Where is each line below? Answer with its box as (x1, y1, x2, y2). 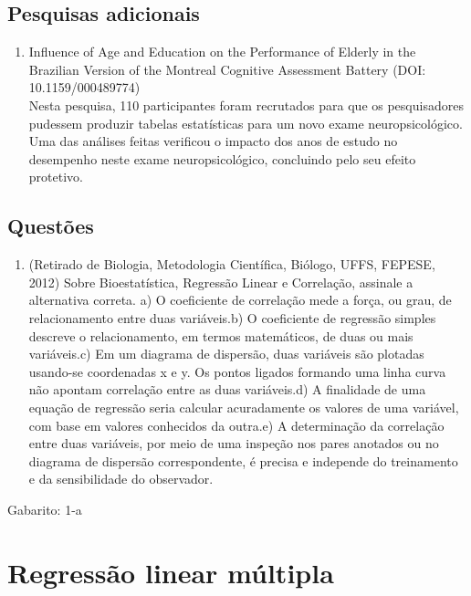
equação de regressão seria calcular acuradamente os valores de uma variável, (28, 397, 459, 416)
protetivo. (28, 167, 83, 186)
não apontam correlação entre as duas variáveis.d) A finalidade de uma (28, 380, 426, 399)
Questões (7, 212, 94, 240)
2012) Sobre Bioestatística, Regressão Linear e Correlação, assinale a (28, 272, 413, 291)
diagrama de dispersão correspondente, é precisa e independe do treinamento (28, 451, 458, 470)
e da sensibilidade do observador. (28, 469, 214, 488)
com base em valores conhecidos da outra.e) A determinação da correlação (28, 415, 445, 434)
